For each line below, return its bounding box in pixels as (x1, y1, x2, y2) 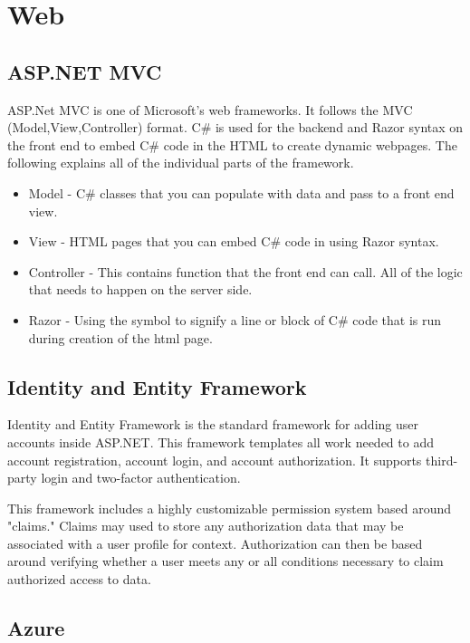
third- (426, 450, 458, 469)
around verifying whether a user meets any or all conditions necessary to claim (7, 552, 444, 571)
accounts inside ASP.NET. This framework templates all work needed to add (7, 432, 434, 451)
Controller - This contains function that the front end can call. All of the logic (28, 262, 463, 281)
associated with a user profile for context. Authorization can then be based (7, 533, 423, 552)
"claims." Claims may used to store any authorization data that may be (7, 516, 404, 535)
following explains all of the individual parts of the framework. (7, 153, 354, 172)
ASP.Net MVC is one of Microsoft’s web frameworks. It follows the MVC (7, 100, 413, 119)
